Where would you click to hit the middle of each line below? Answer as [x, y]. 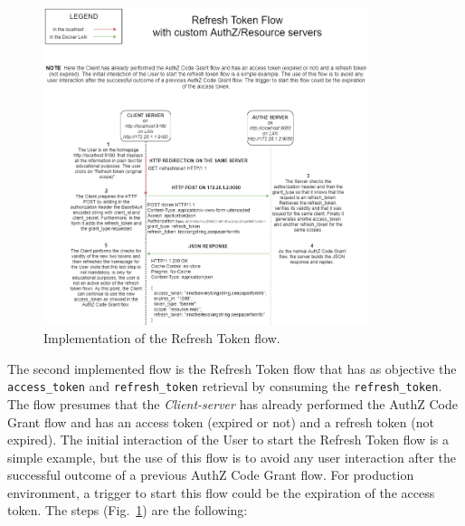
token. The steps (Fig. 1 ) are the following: [128, 510]
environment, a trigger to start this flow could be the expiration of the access [221, 492]
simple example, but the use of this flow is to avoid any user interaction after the [232, 457]
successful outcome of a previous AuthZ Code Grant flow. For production [211, 475]
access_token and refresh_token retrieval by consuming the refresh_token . [225, 386]
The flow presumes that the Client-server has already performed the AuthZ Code [232, 403]
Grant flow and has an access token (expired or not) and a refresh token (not [221, 421]
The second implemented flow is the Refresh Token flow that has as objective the [232, 368]
